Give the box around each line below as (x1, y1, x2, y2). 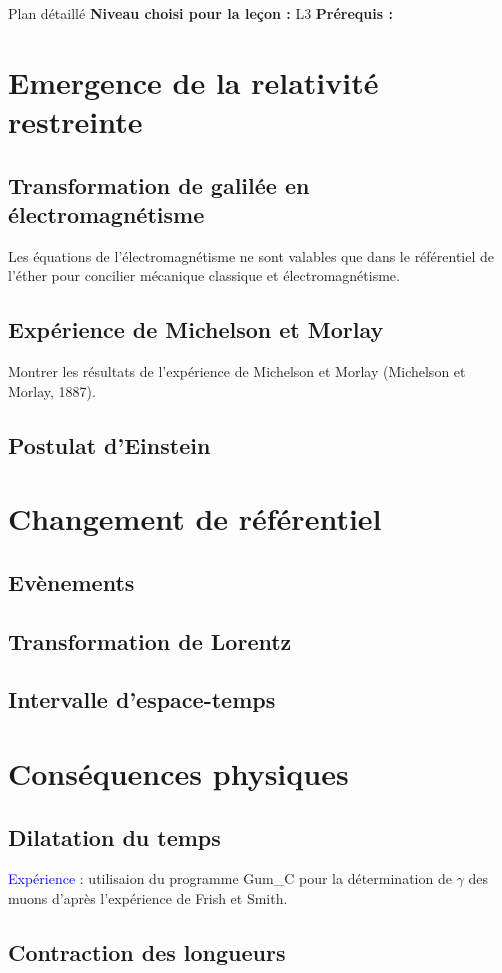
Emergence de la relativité (8, 61, 379, 102)
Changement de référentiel (8, 498, 382, 539)
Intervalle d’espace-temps (8, 684, 276, 715)
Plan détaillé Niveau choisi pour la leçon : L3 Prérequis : (8, 3, 393, 23)
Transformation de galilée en (8, 169, 310, 200)
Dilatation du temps (8, 821, 221, 852)
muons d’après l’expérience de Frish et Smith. (8, 888, 288, 908)
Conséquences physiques (8, 753, 349, 794)
